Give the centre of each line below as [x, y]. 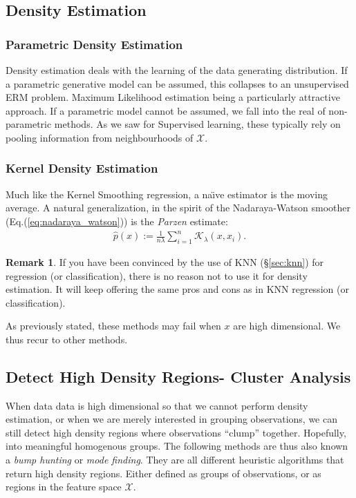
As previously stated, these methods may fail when [113, 326]
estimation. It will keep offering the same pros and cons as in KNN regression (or [177, 289]
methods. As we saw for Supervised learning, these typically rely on [197, 124]
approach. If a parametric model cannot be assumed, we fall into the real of [166, 110]
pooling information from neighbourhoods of [100, 137]
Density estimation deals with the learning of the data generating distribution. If [177, 70]
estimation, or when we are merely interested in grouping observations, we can [172, 419]
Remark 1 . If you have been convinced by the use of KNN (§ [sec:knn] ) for [165, 261]
